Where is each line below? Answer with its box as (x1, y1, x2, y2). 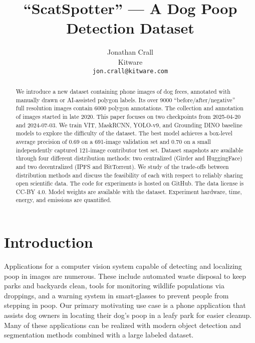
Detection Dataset (66, 18, 194, 38)
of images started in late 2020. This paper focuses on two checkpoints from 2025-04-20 (16, 112, 241, 120)
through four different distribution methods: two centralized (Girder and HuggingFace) (16, 154, 242, 162)
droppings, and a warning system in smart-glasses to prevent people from (4, 290, 229, 300)
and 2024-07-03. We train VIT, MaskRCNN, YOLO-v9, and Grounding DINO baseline (16, 120, 242, 129)
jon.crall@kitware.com (92, 67, 168, 75)
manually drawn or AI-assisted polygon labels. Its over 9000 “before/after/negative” (16, 95, 235, 104)
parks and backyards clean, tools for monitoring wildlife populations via (4, 280, 224, 291)
